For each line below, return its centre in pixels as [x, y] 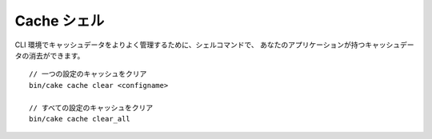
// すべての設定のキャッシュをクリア [91, 107]
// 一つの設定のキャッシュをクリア [88, 74]
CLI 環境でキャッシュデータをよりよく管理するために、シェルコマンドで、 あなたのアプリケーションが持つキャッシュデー [214, 45]
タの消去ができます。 [50, 55]
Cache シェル [60, 21]
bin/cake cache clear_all [80, 119]
